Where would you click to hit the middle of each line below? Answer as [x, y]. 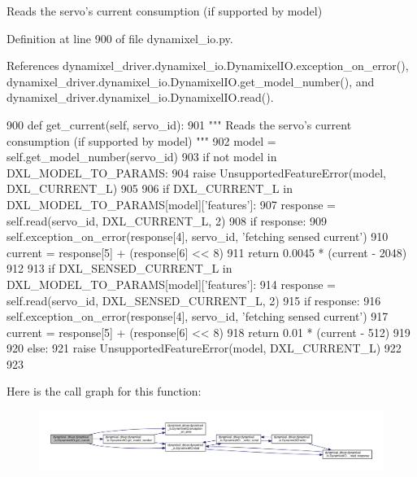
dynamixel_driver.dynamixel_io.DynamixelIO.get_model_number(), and [191, 81]
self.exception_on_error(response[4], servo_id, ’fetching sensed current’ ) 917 [198, 316]
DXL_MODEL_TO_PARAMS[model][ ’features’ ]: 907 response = [171, 204]
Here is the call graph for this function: [104, 391]
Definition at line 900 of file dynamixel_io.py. [120, 38]
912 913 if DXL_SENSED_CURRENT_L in [119, 268]
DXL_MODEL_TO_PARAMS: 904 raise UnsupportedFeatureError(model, [196, 172]
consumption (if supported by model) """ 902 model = [141, 140]
